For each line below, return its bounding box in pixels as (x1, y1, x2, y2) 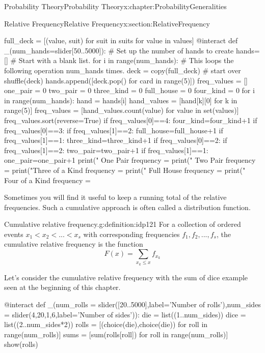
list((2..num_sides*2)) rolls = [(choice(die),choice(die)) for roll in (4, 319, 208, 330)
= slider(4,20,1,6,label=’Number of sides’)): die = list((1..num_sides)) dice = (4, 309, 246, 319)
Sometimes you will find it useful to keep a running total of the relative (4, 192, 227, 202)
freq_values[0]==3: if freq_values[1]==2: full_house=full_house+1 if (4, 125, 223, 135)
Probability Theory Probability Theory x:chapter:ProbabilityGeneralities (4, 1, 227, 11)
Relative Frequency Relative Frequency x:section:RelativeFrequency (4, 18, 210, 28)
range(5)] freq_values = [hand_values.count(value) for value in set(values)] (4, 105, 239, 115)
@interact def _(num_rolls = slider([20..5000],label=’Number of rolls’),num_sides (4, 299, 261, 309)
